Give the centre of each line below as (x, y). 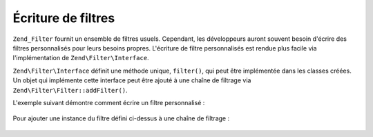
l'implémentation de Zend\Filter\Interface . (81, 58)
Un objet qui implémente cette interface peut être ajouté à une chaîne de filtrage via (132, 80)
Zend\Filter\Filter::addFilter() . (70, 90)
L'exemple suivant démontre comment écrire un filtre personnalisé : (109, 102)
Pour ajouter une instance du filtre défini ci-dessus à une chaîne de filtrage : (121, 118)
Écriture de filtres (64, 18)
